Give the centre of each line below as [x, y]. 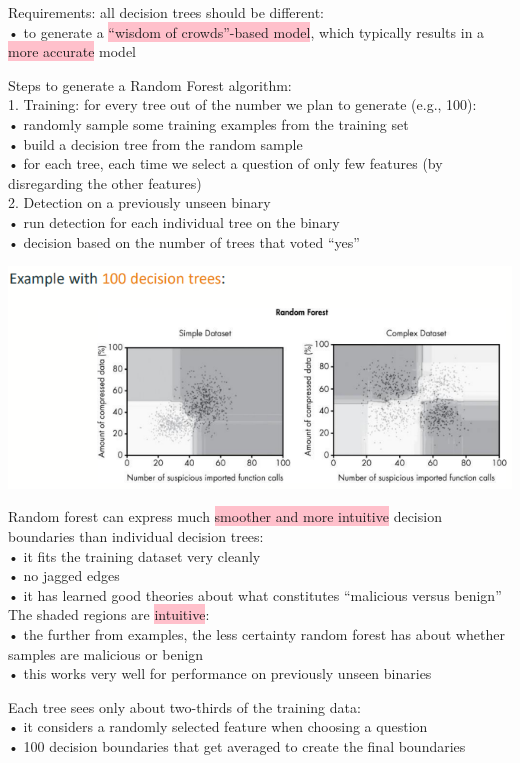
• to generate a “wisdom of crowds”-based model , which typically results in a [246, 31]
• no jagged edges [64, 575]
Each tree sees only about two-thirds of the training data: [184, 706]
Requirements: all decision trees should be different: [166, 12]
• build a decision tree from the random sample [155, 143]
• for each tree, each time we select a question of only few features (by [225, 163]
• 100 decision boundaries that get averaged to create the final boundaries [237, 745]
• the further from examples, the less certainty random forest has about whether [256, 633]
